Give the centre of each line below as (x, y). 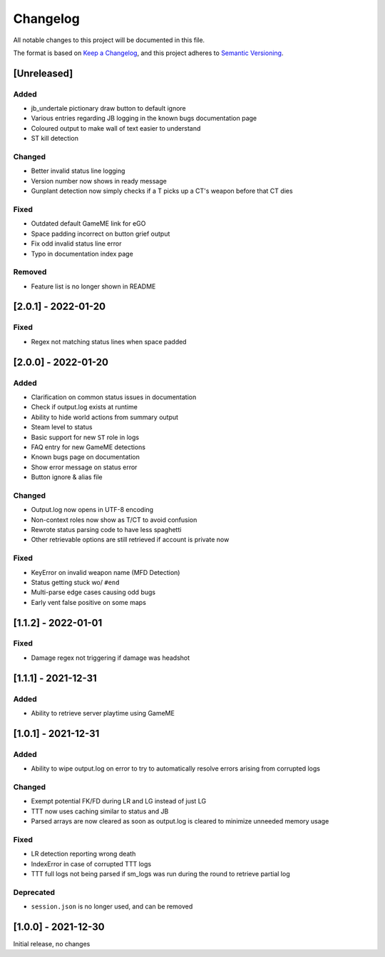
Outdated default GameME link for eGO (88, 224)
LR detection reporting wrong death (83, 854)
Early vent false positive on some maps (88, 602)
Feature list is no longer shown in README (93, 286)
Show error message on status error (84, 467)
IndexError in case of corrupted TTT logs (91, 863)
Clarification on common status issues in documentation (114, 397)
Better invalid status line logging (78, 171)
